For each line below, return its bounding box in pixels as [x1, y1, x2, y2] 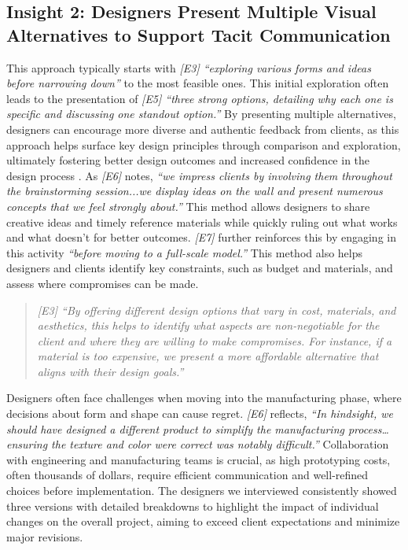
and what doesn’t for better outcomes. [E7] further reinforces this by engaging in [6, 229, 396, 245]
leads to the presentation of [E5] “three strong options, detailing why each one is [6, 90, 393, 106]
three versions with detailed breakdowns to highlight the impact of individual [6, 497, 379, 514]
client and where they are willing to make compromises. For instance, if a [37, 332, 392, 349]
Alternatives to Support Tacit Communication [6, 22, 391, 46]
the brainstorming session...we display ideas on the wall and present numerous [6, 183, 383, 199]
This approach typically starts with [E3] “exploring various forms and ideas [6, 59, 371, 76]
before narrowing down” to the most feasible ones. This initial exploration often [6, 75, 389, 91]
